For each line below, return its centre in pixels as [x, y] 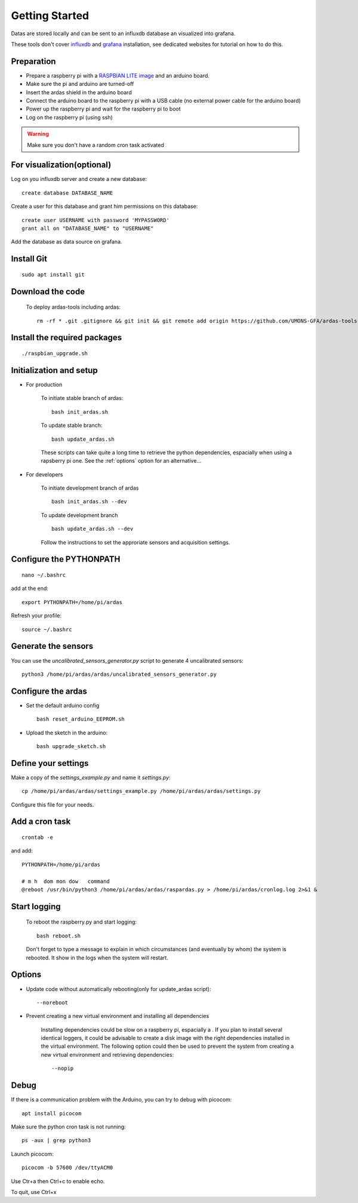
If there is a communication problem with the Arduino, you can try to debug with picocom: [121, 1100]
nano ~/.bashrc [44, 575]
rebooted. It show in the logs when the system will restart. [97, 958]
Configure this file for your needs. [53, 804]
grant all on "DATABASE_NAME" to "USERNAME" [88, 229]
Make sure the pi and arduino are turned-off [80, 84]
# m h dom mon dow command [66, 881]
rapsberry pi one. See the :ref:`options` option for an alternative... [121, 461]
